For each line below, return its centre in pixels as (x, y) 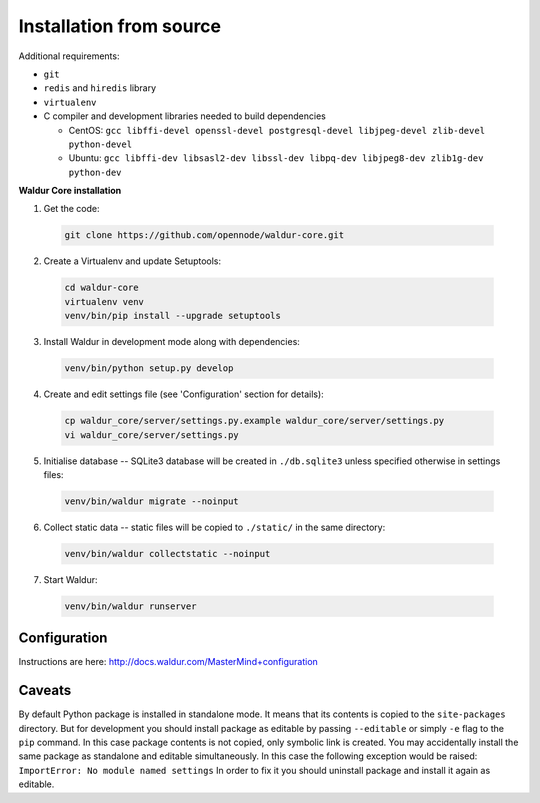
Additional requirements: (69, 56)
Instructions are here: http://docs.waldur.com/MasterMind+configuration (168, 662)
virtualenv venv (104, 301)
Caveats (45, 690)
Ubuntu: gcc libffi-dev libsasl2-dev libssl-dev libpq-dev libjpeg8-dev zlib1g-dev (276, 158)
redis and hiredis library (100, 88)
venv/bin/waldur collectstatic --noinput (167, 553)
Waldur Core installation (70, 191)
